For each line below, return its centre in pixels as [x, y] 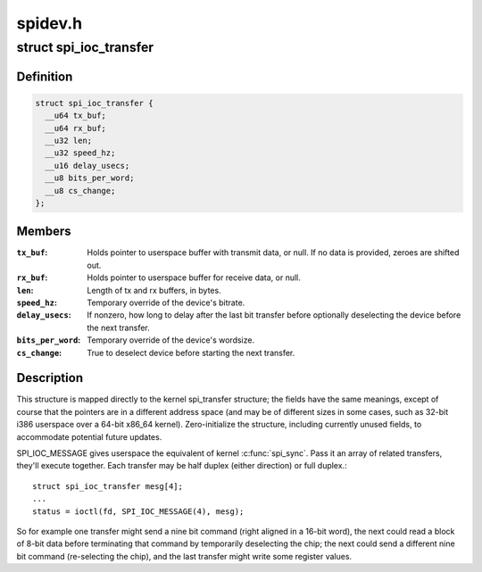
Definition [45, 76]
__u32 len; [69, 140]
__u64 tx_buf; [76, 116]
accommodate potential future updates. [89, 436]
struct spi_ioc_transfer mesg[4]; [108, 486]
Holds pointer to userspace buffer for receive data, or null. [194, 278]
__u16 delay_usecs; [87, 166]
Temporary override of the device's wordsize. [170, 340]
